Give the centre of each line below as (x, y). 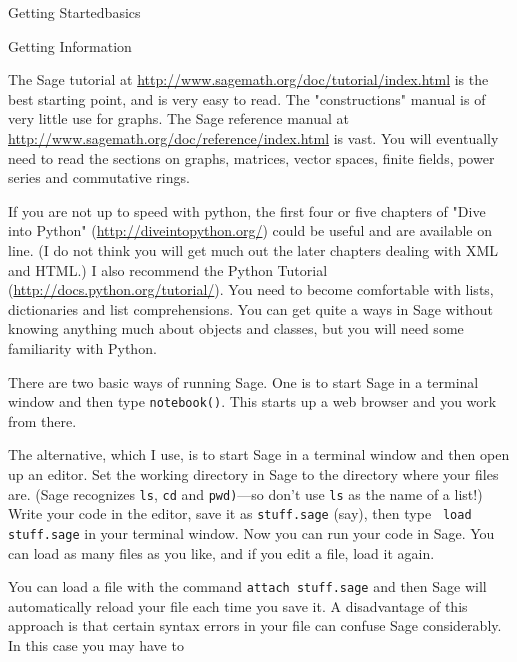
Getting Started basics (74, 12)
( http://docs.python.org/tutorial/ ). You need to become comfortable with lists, (251, 289)
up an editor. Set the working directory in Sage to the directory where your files (253, 473)
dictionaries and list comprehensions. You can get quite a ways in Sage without (251, 308)
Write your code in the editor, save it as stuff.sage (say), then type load (240, 513)
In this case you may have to (96, 644)
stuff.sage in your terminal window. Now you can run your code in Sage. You (251, 532)
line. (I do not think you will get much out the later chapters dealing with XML (253, 249)
